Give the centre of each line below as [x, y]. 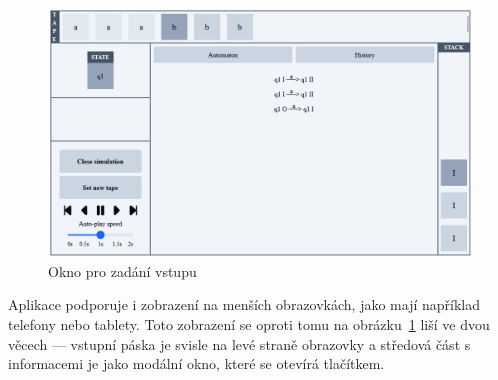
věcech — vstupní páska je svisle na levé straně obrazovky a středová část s [239, 343]
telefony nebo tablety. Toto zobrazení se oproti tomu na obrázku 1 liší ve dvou [249, 324]
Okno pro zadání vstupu [122, 270]
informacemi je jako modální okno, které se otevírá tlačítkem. [196, 363]
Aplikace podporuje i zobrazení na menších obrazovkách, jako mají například [244, 304]
